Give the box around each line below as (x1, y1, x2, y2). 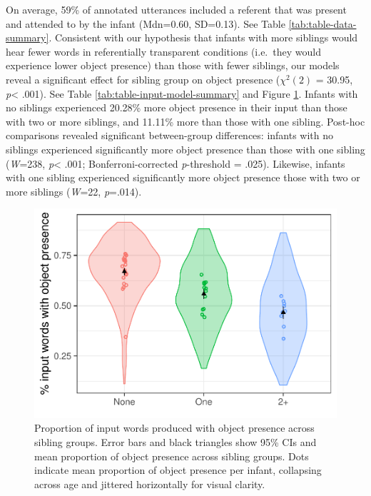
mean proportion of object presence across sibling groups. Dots (34, 448, 309, 463)
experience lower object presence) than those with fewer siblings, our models (6, 58, 340, 73)
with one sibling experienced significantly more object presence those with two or (6, 170, 360, 185)
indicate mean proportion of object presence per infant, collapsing (34, 462, 322, 477)
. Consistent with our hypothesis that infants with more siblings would (49, 30, 358, 45)
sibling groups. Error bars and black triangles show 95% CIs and (34, 435, 317, 450)
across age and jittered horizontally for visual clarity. (34, 476, 265, 491)
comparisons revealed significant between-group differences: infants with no (6, 128, 334, 143)
